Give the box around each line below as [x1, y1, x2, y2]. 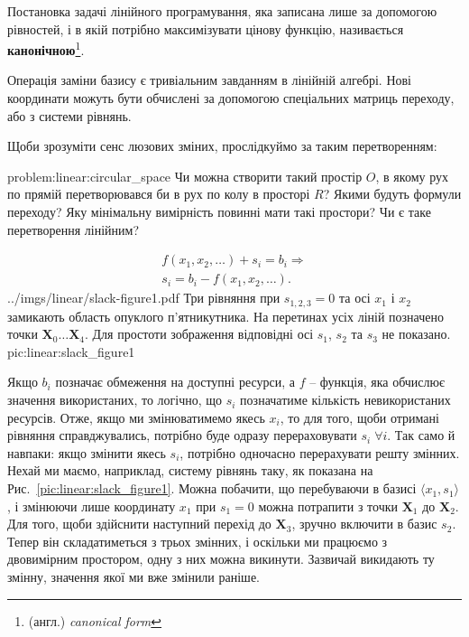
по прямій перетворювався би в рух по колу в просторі [7, 184, 310, 203]
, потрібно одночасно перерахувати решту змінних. [179, 443, 460, 462]
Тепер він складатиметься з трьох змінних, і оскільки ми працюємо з [7, 531, 388, 550]
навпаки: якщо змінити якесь [7, 443, 166, 462]
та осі [339, 288, 371, 307]
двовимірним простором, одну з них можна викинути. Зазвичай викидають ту [7, 549, 435, 568]
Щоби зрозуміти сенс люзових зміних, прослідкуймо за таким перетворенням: [7, 136, 437, 155]
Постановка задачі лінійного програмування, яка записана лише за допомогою [7, 2, 437, 20]
